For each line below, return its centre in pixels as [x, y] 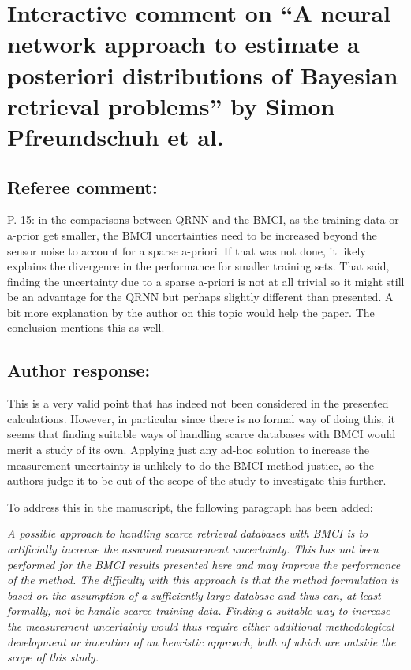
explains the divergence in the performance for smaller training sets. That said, [198, 266]
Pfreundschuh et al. [116, 136]
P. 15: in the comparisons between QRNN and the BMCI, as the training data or [203, 220]
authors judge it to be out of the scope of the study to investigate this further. [197, 480]
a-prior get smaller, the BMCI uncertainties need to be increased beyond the [192, 234]
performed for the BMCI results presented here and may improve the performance [204, 564]
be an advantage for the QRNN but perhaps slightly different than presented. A [200, 297]
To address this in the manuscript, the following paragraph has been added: [190, 506]
